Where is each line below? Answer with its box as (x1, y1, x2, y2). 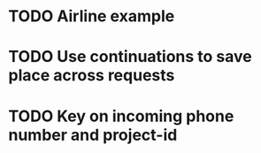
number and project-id (8, 125, 178, 145)
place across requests (8, 65, 175, 86)
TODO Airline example (8, 6, 175, 27)
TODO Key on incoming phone (8, 106, 234, 126)
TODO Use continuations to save (8, 47, 253, 67)
